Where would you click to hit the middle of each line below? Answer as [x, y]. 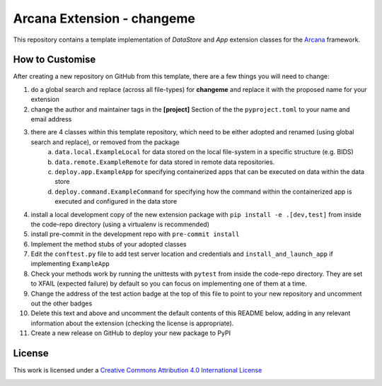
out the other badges [62, 303]
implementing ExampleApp [70, 264]
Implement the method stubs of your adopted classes [109, 244]
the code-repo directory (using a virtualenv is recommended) [120, 224]
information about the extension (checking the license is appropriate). [132, 323]
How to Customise [54, 60]
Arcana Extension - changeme [104, 18]
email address [51, 119]
